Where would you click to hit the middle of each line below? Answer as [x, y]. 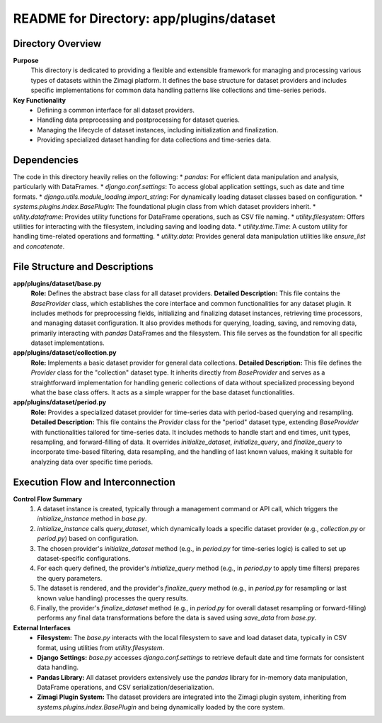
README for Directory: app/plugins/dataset [144, 18]
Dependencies [46, 160]
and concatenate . [39, 246]
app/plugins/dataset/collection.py [65, 353]
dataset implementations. [68, 343]
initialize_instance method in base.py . [92, 519]
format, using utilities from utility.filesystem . [101, 647]
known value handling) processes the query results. [112, 598]
